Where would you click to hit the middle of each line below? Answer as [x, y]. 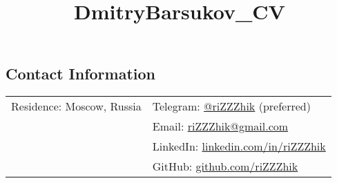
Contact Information [80, 74]
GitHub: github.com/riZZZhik [225, 166]
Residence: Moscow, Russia [76, 106]
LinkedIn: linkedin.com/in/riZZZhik [239, 146]
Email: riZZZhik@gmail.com [220, 126]
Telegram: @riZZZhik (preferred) [231, 106]
